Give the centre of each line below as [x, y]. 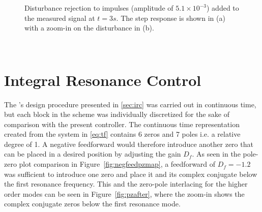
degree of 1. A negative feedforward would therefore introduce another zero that [129, 144]
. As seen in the [216, 154]
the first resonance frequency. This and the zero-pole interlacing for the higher [126, 184]
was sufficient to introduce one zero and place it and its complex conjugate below [131, 174]
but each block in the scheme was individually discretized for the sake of [117, 114]
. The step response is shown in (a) [171, 18]
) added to [223, 8]
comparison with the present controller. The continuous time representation [122, 124]
